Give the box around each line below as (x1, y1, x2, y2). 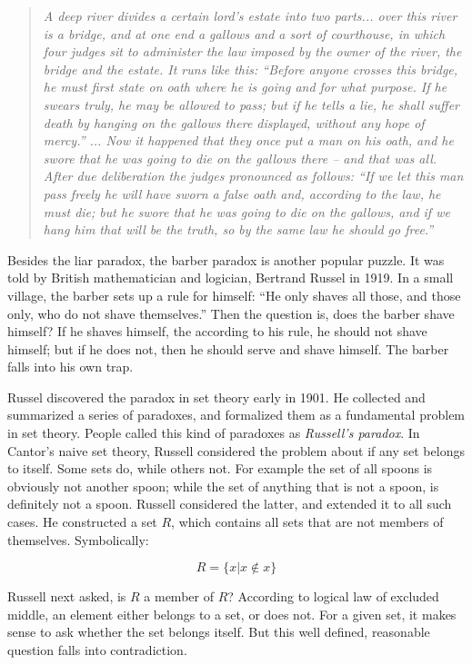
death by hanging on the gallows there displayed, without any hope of (43, 113, 425, 132)
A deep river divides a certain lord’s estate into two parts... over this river (43, 6, 457, 25)
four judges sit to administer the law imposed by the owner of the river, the (43, 42, 462, 61)
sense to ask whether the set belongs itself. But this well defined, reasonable (7, 622, 430, 641)
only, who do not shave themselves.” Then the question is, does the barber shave (7, 303, 455, 323)
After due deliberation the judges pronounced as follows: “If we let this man (43, 166, 464, 185)
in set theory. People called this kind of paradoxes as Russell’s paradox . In (7, 423, 420, 442)
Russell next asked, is (7, 587, 126, 606)
